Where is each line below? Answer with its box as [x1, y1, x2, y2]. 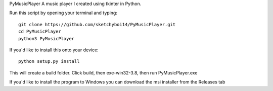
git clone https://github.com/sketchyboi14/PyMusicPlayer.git [18, 22, 176, 27]
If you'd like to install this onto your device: [9, 47, 99, 53]
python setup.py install [18, 58, 80, 64]
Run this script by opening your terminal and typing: [9, 10, 117, 16]
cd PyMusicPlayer [18, 29, 61, 35]
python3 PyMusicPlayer [18, 36, 75, 41]
